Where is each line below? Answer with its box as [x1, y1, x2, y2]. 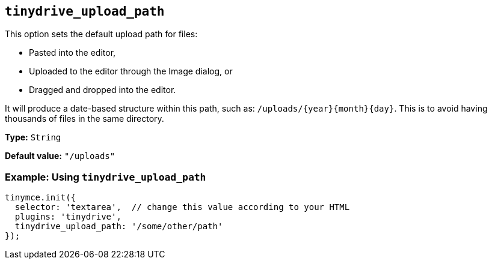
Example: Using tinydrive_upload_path [5, 170, 206, 183]
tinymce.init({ [5, 193, 76, 203]
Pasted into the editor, [29, 47, 116, 58]
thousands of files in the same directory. [5, 113, 164, 124]
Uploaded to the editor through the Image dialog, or [29, 66, 233, 77]
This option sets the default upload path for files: [5, 29, 198, 40]
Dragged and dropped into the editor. [29, 85, 176, 95]
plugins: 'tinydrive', [14, 212, 121, 222]
